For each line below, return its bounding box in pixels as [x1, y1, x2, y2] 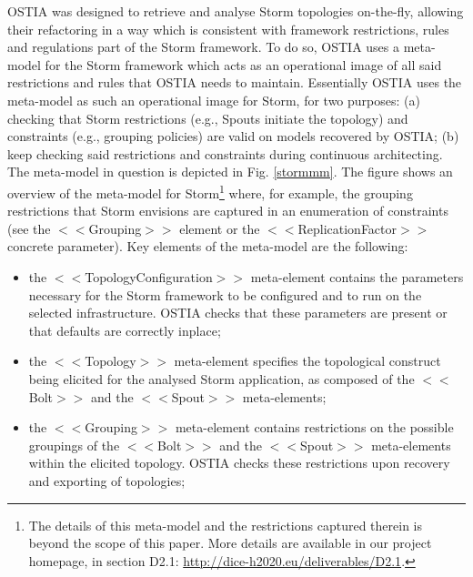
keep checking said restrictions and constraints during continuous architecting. [7, 144, 443, 163]
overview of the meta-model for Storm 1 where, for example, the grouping [7, 180, 413, 202]
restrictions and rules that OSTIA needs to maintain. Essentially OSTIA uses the [7, 73, 462, 92]
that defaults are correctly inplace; [28, 320, 221, 339]
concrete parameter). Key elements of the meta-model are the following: [7, 237, 408, 256]
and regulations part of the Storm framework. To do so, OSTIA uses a [7, 37, 400, 56]
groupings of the [28, 435, 120, 454]
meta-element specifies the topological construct [174, 351, 441, 370]
